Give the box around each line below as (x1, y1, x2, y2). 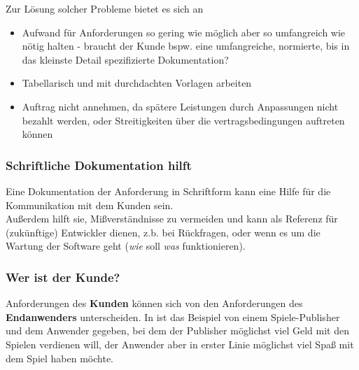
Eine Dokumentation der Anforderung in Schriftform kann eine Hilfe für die (6, 183, 331, 198)
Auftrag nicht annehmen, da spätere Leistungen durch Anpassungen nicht (22, 99, 339, 113)
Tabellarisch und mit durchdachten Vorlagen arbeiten (22, 76, 252, 90)
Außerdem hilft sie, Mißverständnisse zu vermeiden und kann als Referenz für (6, 211, 338, 226)
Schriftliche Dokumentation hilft (6, 156, 192, 173)
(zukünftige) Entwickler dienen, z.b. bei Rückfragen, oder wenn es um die (6, 225, 321, 239)
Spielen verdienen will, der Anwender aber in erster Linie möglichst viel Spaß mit (6, 336, 354, 351)
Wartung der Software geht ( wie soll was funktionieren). (6, 239, 246, 253)
